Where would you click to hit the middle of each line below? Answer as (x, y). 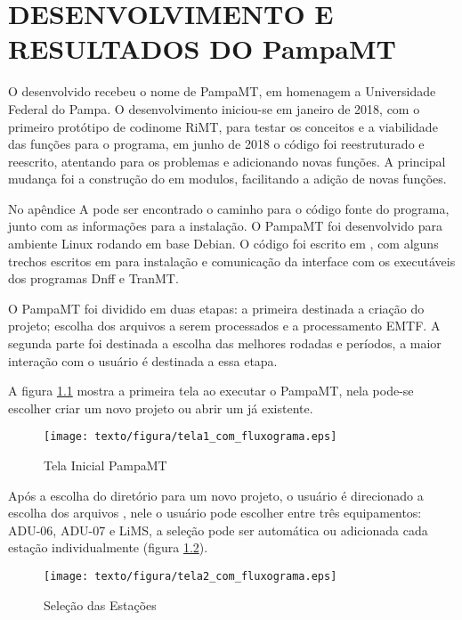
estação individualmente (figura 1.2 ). (108, 547)
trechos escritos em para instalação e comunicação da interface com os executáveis (232, 261)
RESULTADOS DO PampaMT (202, 49)
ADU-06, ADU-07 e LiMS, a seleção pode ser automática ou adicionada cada (218, 530)
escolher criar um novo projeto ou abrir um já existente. (161, 408)
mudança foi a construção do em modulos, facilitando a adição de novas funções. (227, 179)
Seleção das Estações (100, 604)
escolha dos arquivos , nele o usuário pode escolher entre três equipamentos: (215, 513)
